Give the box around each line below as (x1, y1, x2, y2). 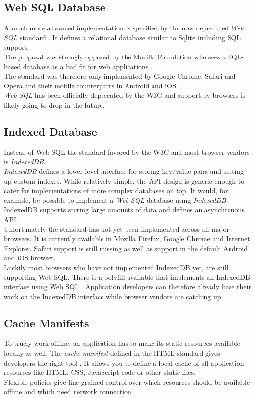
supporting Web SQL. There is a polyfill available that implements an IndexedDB (4, 272, 250, 282)
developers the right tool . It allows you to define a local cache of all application (4, 357, 244, 368)
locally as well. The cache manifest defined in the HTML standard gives (4, 348, 220, 358)
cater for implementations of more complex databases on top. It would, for (4, 185, 228, 196)
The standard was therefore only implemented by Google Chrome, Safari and (4, 71, 236, 81)
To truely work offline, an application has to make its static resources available (4, 338, 240, 348)
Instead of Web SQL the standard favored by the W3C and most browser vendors (4, 146, 250, 157)
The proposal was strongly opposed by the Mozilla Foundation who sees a (4, 51, 226, 61)
